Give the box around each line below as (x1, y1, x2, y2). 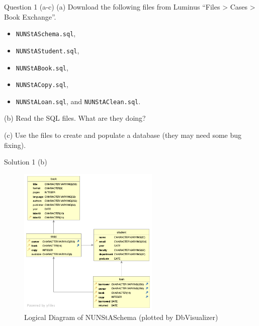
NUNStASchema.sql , (16, 28, 76, 39)
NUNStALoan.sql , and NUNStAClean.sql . (16, 96, 141, 106)
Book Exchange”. (4, 11, 56, 22)
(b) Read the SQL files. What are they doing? (4, 113, 146, 123)
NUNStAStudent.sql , (16, 45, 79, 55)
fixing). (4, 139, 26, 150)
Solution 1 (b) (4, 156, 47, 167)
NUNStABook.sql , (16, 62, 68, 72)
